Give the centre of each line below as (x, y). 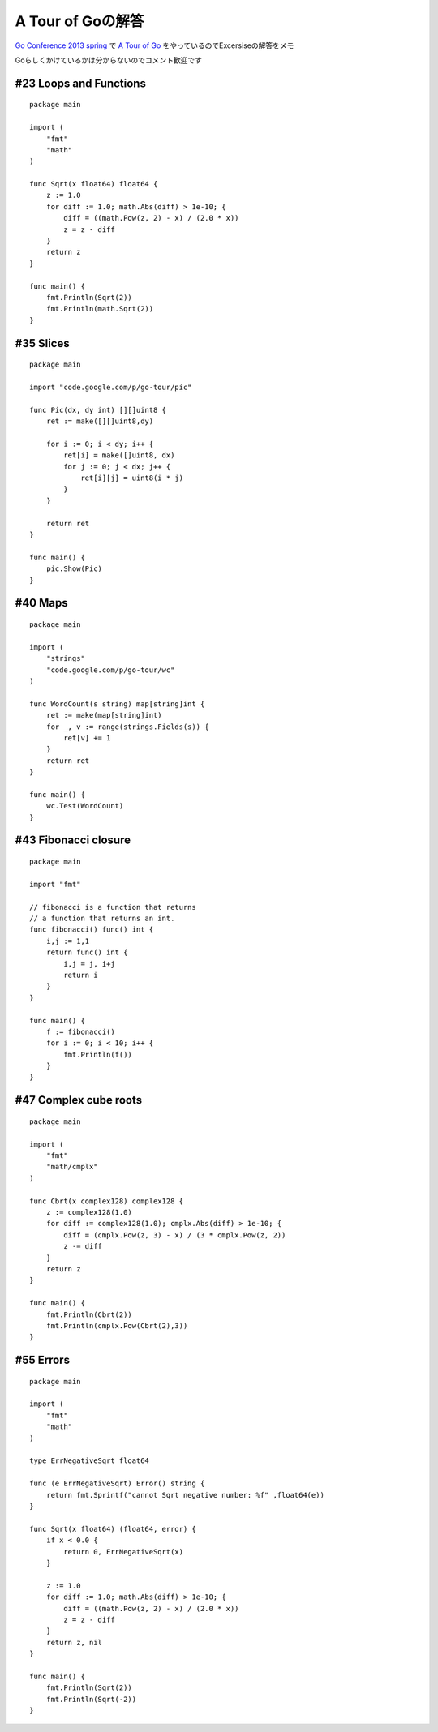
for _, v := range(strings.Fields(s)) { (128, 727)
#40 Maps (41, 603)
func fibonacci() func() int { (92, 930)
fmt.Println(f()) (98, 1055)
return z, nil (74, 1642)
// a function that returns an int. (102, 918)
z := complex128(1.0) (89, 1212)
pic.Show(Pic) (74, 569)
